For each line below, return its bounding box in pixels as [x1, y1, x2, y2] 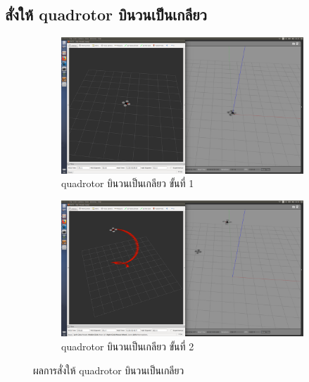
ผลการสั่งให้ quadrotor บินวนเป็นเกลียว [33, 362, 184, 377]
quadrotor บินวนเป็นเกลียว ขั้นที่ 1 [61, 176, 194, 191]
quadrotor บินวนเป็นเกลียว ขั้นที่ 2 [61, 338, 194, 353]
